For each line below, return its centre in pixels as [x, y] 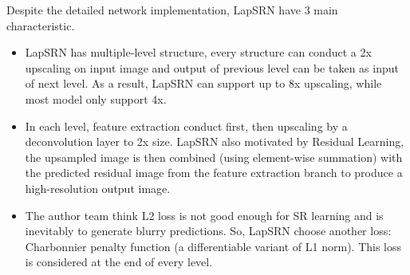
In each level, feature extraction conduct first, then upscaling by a [186, 126]
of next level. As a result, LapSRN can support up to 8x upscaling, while [203, 83]
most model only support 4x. [96, 98]
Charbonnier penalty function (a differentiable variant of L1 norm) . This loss [213, 246]
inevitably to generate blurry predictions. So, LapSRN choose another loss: [208, 231]
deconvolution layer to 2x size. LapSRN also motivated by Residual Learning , [215, 141]
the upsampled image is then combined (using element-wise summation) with [214, 157]
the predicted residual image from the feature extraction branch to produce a [214, 173]
